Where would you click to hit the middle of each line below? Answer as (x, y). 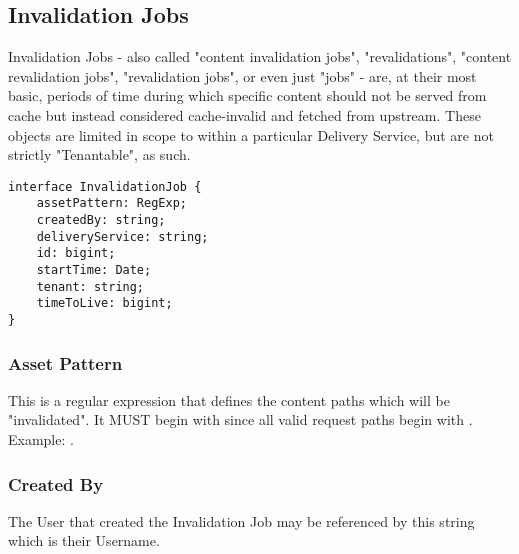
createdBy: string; (101, 220)
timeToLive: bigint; (104, 303)
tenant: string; (90, 286)
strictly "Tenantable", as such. (99, 154)
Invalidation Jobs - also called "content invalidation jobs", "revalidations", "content (260, 56)
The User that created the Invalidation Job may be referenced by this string (241, 520)
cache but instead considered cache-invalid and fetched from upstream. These (244, 114)
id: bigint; (76, 253)
